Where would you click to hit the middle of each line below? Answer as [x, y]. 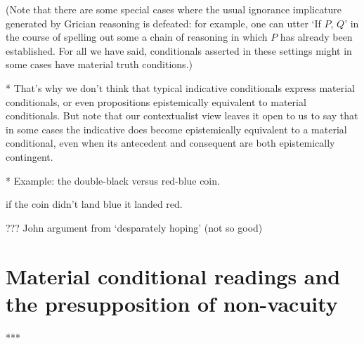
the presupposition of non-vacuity [172, 303]
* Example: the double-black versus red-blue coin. [113, 180]
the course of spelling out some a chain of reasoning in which [137, 37]
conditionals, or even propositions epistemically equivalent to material [156, 101]
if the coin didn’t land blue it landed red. [94, 204]
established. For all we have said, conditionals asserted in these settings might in [179, 50]
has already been [316, 37]
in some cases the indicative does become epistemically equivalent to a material [176, 129]
